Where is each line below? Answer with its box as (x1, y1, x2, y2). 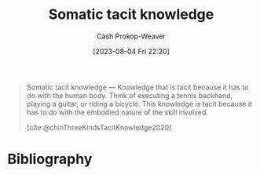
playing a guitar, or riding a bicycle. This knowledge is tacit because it (26, 99, 253, 108)
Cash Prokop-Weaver (96, 31, 167, 41)
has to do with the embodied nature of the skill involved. (26, 108, 209, 117)
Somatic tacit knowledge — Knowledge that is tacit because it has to (26, 82, 249, 92)
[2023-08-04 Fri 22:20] (92, 46, 170, 56)
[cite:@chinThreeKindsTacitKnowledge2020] (26, 122, 172, 132)
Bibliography (7, 151, 93, 168)
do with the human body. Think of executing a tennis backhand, (26, 90, 233, 100)
